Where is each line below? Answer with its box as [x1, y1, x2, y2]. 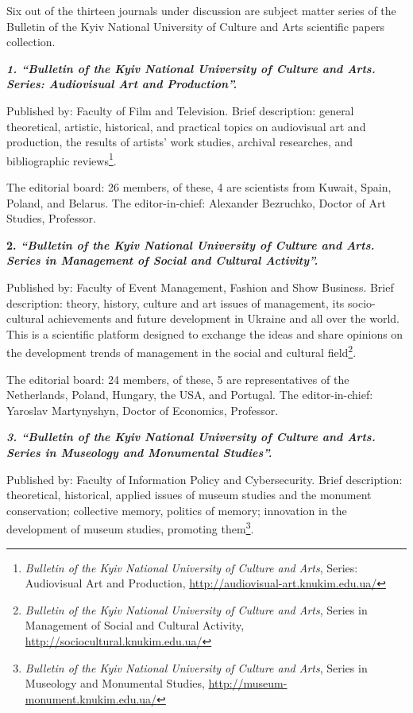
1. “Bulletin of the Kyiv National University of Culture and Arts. [6, 60, 376, 76]
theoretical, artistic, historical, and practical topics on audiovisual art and [6, 118, 366, 134]
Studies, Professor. [6, 210, 96, 227]
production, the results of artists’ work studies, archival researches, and [6, 134, 353, 150]
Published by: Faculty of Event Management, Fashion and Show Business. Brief [6, 278, 394, 295]
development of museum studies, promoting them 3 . [6, 518, 254, 537]
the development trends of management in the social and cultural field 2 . [6, 342, 357, 360]
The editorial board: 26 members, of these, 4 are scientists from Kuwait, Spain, [6, 179, 392, 195]
